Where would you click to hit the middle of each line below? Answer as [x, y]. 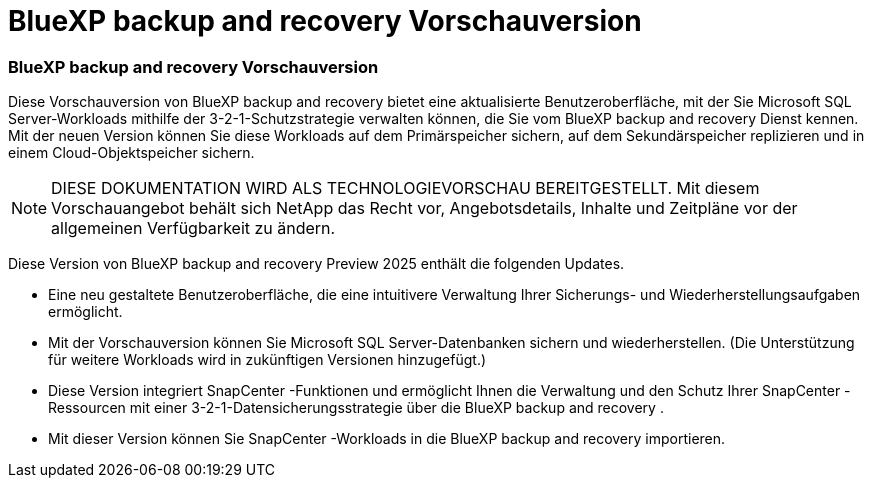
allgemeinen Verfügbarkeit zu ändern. [193, 228]
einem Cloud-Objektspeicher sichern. [131, 153]
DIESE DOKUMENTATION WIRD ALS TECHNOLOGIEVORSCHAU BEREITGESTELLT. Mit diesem [405, 188]
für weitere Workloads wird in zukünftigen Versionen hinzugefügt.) [267, 360]
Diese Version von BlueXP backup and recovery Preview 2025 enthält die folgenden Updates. [316, 264]
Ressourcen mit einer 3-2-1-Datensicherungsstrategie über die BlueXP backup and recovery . [356, 408]
